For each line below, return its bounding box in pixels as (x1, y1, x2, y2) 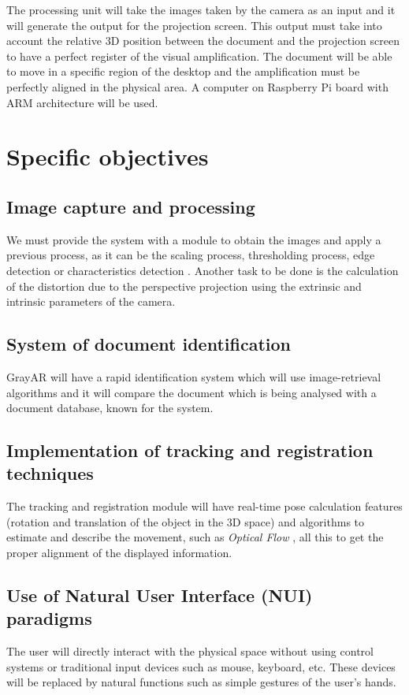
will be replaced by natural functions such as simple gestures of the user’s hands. (6, 674, 396, 690)
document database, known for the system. (6, 400, 214, 416)
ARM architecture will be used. (6, 94, 158, 110)
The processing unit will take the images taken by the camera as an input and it (6, 2, 396, 17)
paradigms (6, 606, 92, 630)
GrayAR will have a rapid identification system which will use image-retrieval (6, 368, 381, 385)
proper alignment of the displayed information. (6, 544, 232, 561)
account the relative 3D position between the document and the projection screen (6, 32, 400, 49)
